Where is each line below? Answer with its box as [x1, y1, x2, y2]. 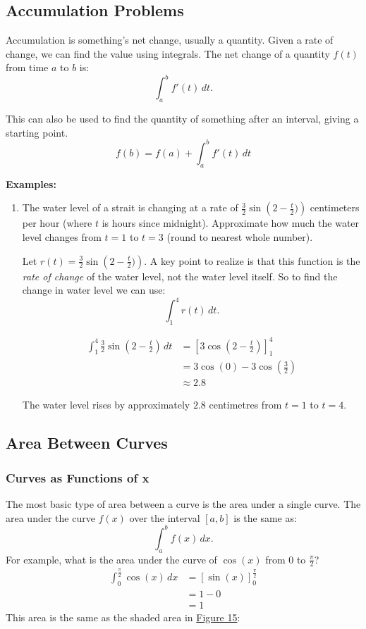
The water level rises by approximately [22, 397, 190, 412]
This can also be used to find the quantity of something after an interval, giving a [6, 111, 359, 126]
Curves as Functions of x [6, 468, 150, 486]
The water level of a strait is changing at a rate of [22, 200, 238, 215]
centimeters [310, 200, 360, 215]
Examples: [6, 176, 56, 191]
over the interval [129, 510, 200, 525]
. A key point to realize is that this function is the [144, 253, 360, 268]
